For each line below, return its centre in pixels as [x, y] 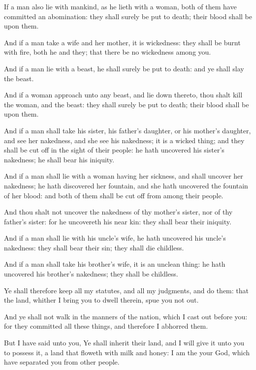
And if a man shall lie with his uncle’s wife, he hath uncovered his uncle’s [115, 238]
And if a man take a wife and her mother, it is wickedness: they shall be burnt [122, 42]
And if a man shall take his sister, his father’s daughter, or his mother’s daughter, [128, 130]
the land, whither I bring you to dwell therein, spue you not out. [101, 300]
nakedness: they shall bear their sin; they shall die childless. [94, 247]
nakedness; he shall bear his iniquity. [59, 159]
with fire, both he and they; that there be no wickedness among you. [108, 52]
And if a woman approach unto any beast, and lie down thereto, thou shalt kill [123, 95]
